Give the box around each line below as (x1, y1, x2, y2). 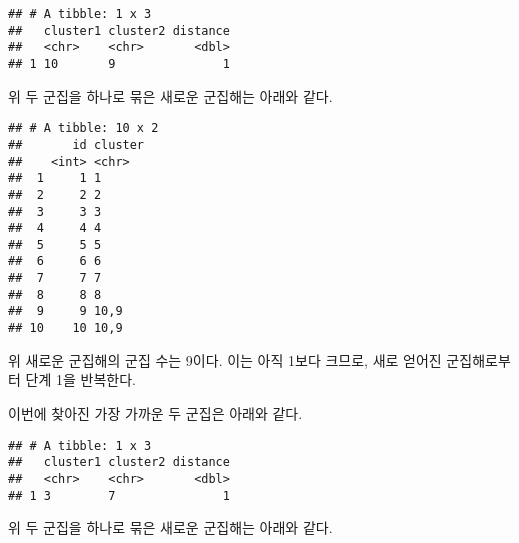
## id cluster (8, 137, 145, 152)
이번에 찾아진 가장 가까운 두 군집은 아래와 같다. (8, 402, 303, 423)
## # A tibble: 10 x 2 (8, 121, 159, 136)
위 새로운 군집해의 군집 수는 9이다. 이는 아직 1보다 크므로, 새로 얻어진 (8, 349, 442, 370)
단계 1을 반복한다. (25, 369, 136, 390)
